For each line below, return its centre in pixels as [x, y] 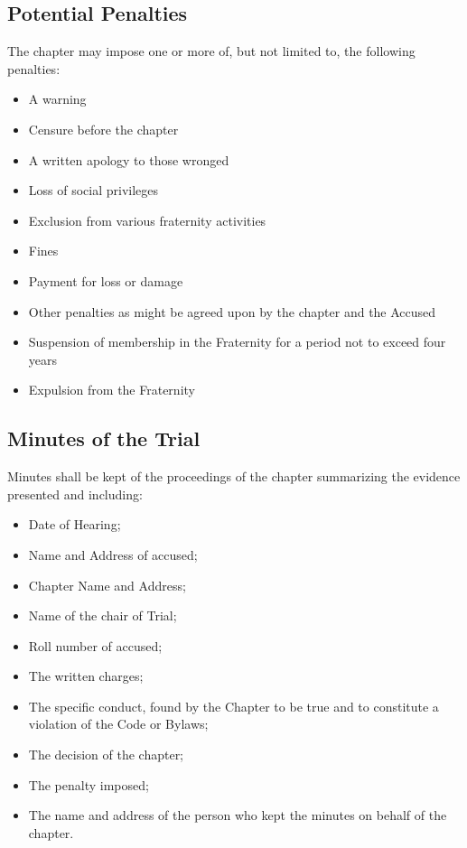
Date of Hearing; [75, 524]
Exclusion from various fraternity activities [147, 220]
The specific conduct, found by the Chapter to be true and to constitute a [233, 706]
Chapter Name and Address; [107, 585]
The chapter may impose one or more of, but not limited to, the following [211, 51]
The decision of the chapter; [106, 755]
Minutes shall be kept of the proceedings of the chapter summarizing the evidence [234, 476]
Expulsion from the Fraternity [112, 390]
